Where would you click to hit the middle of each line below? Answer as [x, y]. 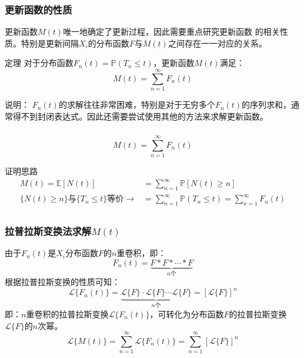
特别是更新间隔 [50, 43]
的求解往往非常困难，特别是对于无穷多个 [137, 105]
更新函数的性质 [39, 9]
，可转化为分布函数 [187, 314]
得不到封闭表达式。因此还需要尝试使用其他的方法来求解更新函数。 [140, 116]
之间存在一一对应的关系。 [217, 43]
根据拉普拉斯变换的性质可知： [62, 282]
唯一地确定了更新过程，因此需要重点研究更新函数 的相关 [171, 32]
